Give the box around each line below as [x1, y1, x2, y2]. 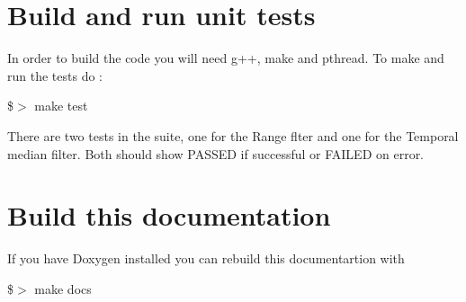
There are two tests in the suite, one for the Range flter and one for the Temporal [7, 126, 459, 145]
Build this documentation [7, 197, 331, 234]
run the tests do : [7, 66, 103, 84]
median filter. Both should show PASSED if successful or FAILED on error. [7, 144, 425, 163]
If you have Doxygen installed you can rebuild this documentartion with [7, 249, 405, 268]
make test [34, 96, 88, 115]
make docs [34, 279, 92, 298]
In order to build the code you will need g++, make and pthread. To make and [7, 49, 444, 67]
